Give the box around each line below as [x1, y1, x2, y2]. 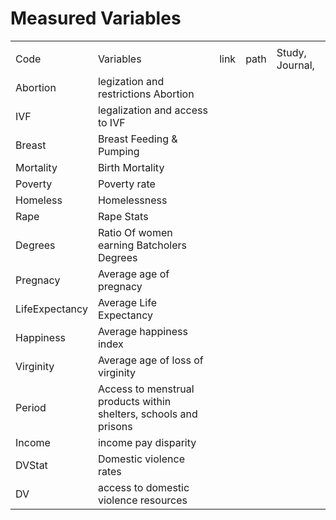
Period [15, 400, 47, 414]
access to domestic [97, 480, 190, 494]
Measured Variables [10, 7, 182, 30]
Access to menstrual [97, 382, 195, 396]
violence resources [97, 493, 188, 507]
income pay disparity [97, 435, 197, 449]
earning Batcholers [97, 238, 187, 252]
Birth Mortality [97, 160, 165, 174]
